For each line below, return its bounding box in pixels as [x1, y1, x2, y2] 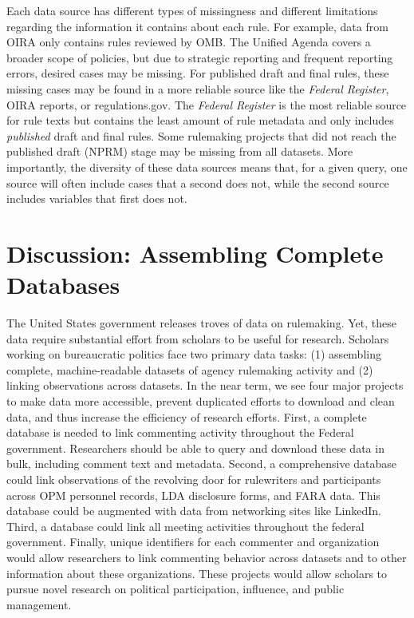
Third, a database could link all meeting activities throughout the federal [6, 517, 365, 534]
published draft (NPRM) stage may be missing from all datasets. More [6, 143, 353, 160]
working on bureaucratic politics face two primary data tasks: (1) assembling [6, 346, 381, 362]
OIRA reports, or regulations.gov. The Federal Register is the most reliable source [6, 96, 407, 113]
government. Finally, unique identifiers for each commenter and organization [6, 533, 380, 550]
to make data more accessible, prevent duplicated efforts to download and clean [6, 393, 395, 409]
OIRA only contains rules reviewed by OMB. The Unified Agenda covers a [6, 34, 371, 50]
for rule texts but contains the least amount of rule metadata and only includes [6, 112, 394, 129]
